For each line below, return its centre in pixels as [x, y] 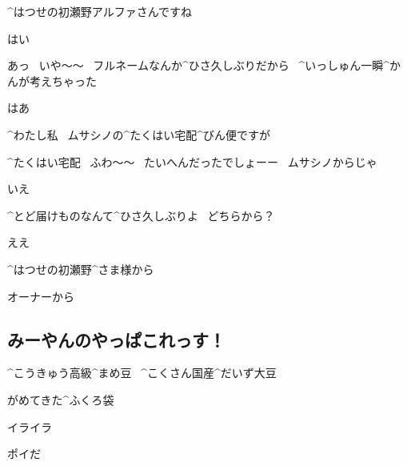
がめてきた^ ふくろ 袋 [61, 399]
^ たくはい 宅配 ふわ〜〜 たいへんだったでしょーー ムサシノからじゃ [192, 161]
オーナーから [41, 296]
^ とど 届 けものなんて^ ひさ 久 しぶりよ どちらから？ [141, 215]
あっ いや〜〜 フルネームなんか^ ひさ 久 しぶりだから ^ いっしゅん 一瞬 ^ [198, 65]
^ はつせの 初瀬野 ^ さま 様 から [81, 269]
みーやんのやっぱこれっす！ [116, 339]
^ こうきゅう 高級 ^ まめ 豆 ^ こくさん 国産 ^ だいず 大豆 [142, 373]
